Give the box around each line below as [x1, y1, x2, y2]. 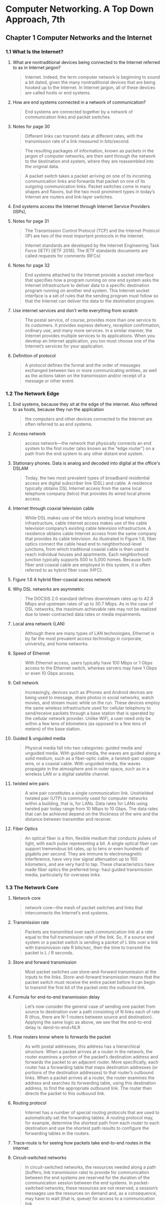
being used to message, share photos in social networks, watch [25, 694, 154, 701]
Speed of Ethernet [12, 650, 50, 657]
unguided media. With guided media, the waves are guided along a [25, 750, 161, 756]
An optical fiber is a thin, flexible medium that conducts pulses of [25, 835, 157, 841]
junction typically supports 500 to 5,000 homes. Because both [25, 557, 152, 563]
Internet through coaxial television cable [12, 505, 94, 512]
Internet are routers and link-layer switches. [25, 194, 113, 200]
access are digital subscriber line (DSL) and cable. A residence [25, 480, 153, 486]
